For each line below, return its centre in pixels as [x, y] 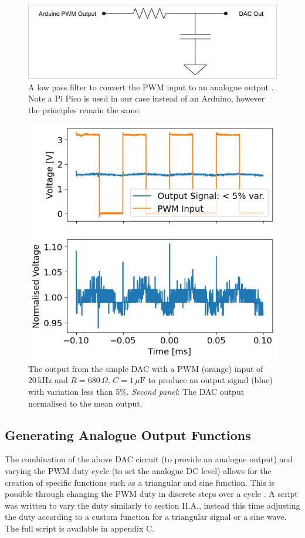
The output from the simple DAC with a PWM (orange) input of [146, 368]
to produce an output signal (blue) [210, 380]
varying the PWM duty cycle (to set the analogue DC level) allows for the [138, 471]
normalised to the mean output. [85, 403]
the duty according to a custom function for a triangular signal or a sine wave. [146, 517]
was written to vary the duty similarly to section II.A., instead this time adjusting [152, 505]
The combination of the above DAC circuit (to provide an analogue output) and [149, 459]
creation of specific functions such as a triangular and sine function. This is [140, 482]
